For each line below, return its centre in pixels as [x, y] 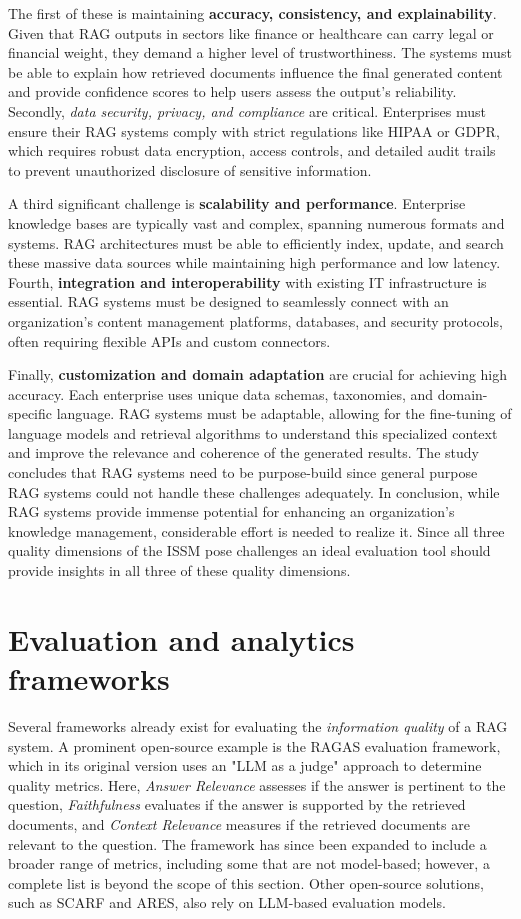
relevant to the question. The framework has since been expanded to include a [247, 843]
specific [30, 413]
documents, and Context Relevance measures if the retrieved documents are [239, 823]
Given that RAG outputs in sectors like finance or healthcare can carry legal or [251, 32]
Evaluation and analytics [181, 638]
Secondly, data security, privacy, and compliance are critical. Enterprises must [247, 110]
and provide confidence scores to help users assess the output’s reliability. [232, 91]
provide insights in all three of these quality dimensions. [179, 570]
